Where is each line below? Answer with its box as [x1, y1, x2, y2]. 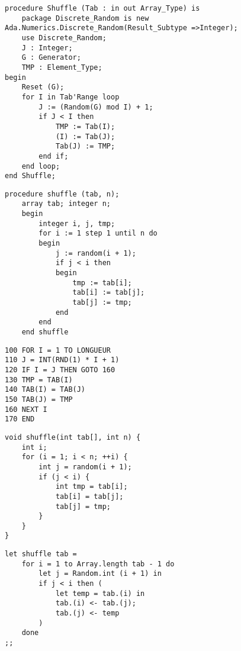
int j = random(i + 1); [38, 462, 132, 471]
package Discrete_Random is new [21, 14, 149, 22]
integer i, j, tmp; [38, 219, 115, 228]
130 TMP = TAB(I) [5, 375, 73, 384]
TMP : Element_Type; [21, 63, 102, 72]
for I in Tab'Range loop [21, 92, 120, 101]
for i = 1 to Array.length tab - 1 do [21, 559, 175, 568]
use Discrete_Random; [21, 33, 107, 42]
